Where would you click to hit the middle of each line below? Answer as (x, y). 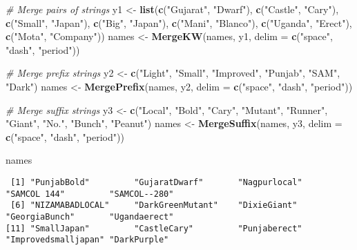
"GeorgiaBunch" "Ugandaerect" (90, 217)
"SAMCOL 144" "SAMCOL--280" (90, 194)
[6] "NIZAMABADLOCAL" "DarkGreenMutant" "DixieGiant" (154, 205)
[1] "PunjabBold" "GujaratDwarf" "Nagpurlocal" (156, 182)
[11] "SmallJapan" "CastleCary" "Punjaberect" (154, 228)
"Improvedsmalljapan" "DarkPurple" (87, 240)
